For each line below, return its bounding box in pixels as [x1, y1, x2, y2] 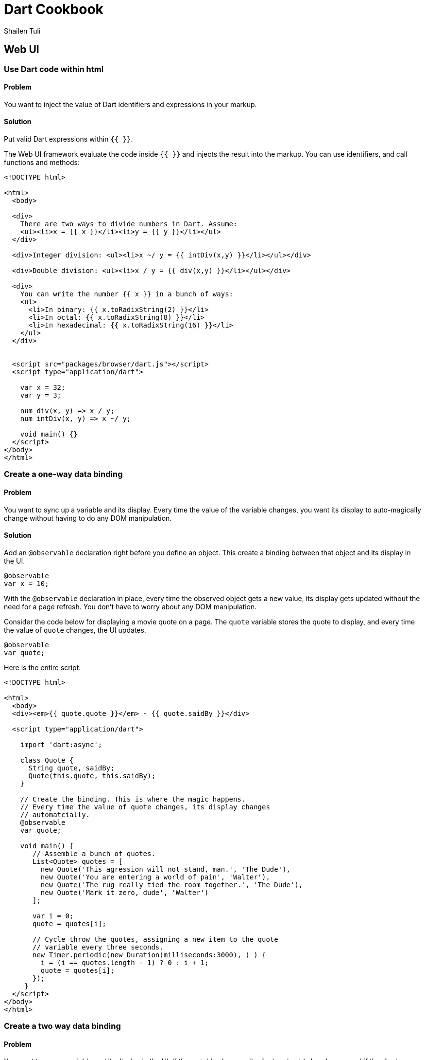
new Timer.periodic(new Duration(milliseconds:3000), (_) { [33, 950, 266, 959]
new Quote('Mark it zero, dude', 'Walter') [40, 888, 209, 896]
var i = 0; [33, 912, 74, 920]
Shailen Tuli [4, 26, 41, 35]
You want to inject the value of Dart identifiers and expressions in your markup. [4, 100, 257, 109]
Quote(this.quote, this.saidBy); [28, 771, 155, 780]
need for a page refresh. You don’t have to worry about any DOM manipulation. [4, 602, 257, 611]
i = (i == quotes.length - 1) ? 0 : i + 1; [40, 958, 209, 967]
